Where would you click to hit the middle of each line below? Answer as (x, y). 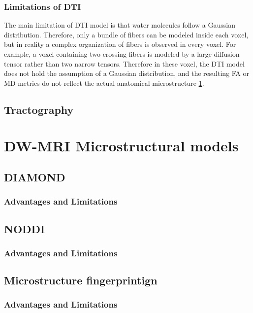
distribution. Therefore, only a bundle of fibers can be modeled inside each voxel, (126, 34)
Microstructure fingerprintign (81, 280)
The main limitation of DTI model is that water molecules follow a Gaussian (120, 25)
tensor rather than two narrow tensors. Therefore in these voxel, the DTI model (124, 63)
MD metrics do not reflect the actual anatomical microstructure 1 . (104, 83)
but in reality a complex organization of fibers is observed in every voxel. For (120, 44)
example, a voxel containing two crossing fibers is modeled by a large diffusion (122, 54)
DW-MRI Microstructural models (121, 146)
